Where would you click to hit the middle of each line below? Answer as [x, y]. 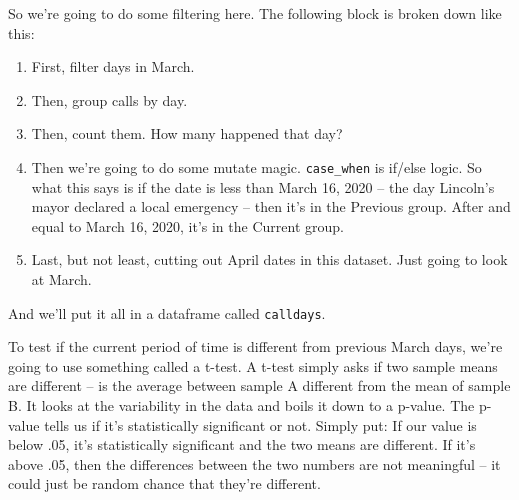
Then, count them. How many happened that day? [187, 133]
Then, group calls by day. [109, 99]
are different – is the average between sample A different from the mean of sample [259, 385]
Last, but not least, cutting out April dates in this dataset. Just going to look [269, 259]
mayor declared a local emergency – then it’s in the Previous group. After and [271, 206]
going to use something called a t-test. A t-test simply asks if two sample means [253, 365]
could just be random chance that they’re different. [164, 483]
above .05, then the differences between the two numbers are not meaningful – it [254, 463]
